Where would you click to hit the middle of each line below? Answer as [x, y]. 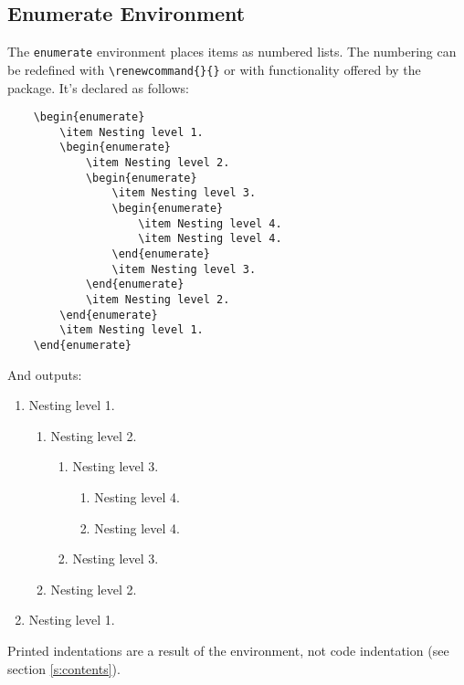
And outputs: [45, 374]
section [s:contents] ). [64, 668]
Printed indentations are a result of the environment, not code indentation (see [228, 650]
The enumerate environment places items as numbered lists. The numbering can [232, 52]
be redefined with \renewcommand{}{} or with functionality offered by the [214, 69]
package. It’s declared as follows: [98, 87]
